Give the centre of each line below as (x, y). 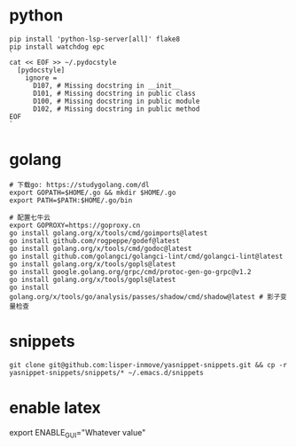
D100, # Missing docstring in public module (116, 101)
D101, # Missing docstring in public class (114, 93)
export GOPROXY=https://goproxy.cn (75, 225)
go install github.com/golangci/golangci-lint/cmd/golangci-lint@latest (146, 256)
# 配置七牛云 (30, 217)
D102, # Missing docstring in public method (116, 109)
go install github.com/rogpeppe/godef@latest (94, 240)
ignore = (41, 78)
